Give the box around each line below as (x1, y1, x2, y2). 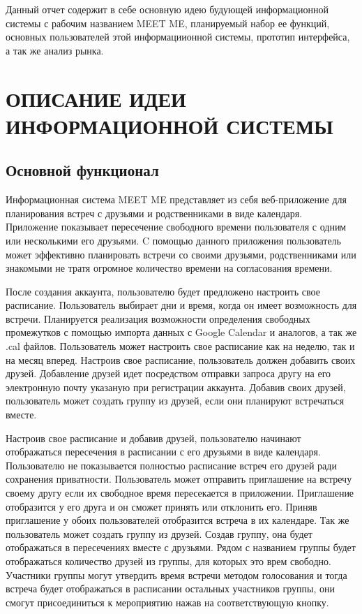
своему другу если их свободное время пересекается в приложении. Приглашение (6, 485, 354, 500)
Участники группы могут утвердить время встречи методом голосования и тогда (6, 567, 347, 582)
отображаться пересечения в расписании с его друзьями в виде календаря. (6, 444, 321, 459)
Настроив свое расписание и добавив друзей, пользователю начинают (6, 430, 301, 445)
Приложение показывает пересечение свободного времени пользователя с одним (6, 219, 347, 234)
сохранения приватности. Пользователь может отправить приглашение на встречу (6, 472, 352, 486)
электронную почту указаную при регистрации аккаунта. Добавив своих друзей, (6, 379, 346, 394)
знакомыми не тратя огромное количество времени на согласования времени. (6, 261, 333, 275)
